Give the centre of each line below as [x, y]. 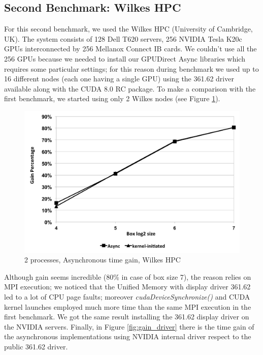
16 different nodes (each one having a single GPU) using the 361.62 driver [119, 79]
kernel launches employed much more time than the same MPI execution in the [128, 306]
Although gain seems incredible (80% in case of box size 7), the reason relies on [128, 276]
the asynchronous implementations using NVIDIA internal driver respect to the [128, 336]
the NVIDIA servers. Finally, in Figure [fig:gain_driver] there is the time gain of [129, 326]
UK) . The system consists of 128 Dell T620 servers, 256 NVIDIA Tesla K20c [123, 38]
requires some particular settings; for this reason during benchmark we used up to [131, 68]
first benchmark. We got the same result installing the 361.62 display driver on [127, 317]
